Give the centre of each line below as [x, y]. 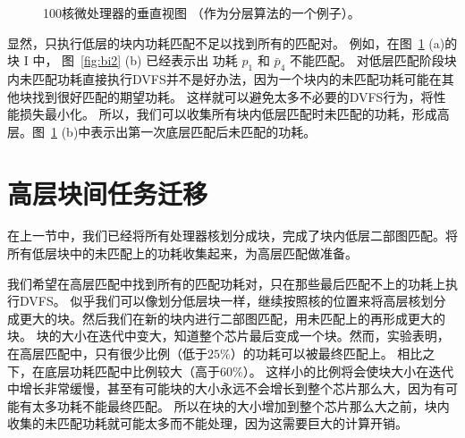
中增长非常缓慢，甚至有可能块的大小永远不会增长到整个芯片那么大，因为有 [226, 388]
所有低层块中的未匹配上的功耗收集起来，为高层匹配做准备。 [182, 253]
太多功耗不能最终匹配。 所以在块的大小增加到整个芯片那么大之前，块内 [241, 405]
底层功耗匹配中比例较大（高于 [132, 371]
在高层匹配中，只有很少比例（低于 [107, 354]
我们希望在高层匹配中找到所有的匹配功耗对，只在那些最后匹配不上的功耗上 [226, 283]
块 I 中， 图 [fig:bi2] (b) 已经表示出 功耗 [123, 60]
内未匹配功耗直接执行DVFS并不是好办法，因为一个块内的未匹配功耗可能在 [224, 78]
